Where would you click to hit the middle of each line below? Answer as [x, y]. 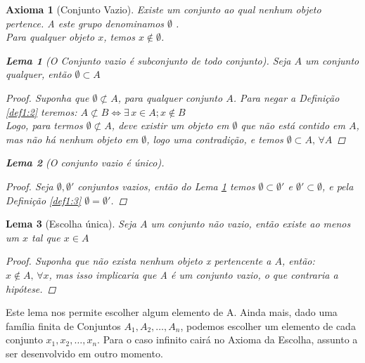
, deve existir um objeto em [170, 125]
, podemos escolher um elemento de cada [268, 325]
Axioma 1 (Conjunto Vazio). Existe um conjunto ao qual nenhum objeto [164, 9]
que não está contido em [293, 125]
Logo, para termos [44, 125]
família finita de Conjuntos [63, 325]
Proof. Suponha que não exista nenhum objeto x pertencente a [139, 261]
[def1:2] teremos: [41, 111]
